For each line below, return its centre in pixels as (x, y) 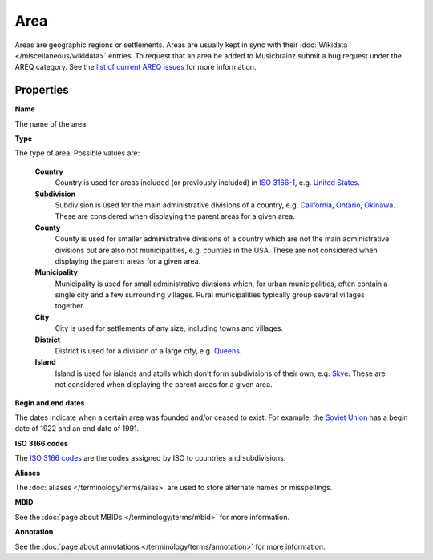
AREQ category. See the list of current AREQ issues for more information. (136, 67)
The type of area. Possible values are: (77, 153)
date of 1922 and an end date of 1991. (77, 429)
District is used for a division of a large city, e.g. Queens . (148, 351)
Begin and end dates (50, 403)
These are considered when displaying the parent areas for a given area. (175, 216)
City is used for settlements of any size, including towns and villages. (169, 328)
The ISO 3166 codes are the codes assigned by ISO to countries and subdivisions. (150, 458)
